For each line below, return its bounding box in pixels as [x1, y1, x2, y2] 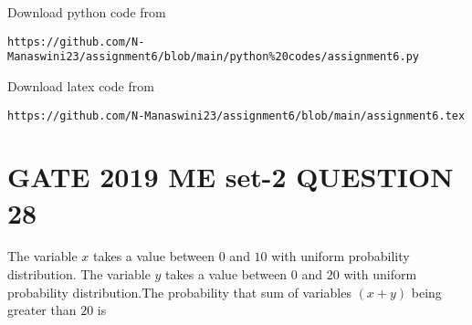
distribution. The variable [7, 265, 151, 284]
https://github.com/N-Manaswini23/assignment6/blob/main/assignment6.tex [7, 109, 466, 122]
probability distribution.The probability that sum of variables [7, 282, 351, 301]
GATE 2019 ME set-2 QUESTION [7, 158, 454, 195]
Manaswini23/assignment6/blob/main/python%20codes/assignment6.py [7, 50, 420, 64]
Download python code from [7, 3, 166, 21]
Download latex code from [7, 76, 154, 95]
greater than [7, 300, 77, 320]
